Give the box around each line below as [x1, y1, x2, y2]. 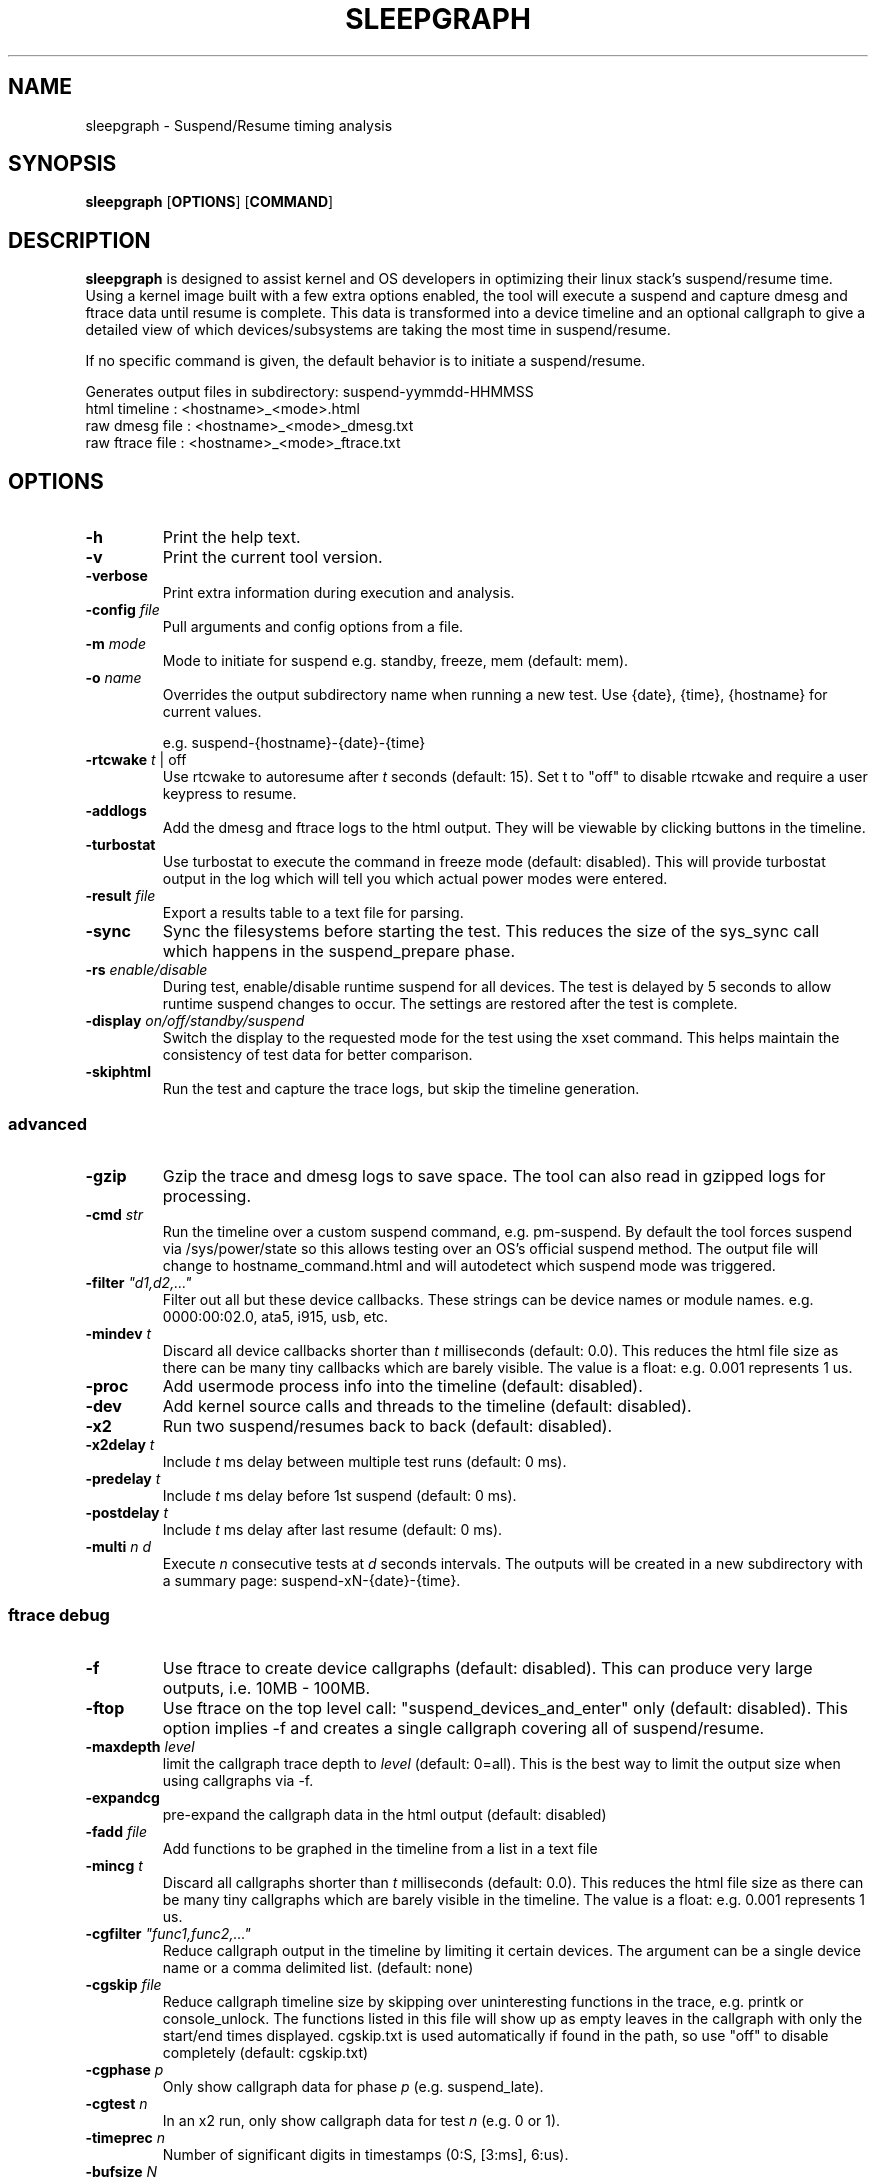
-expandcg [85, 1788, 160, 1806]
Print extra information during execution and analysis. [162, 584, 515, 602]
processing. [162, 1185, 252, 1206]
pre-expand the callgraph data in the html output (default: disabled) [162, 1805, 607, 1823]
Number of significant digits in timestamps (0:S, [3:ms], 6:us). [162, 2145, 569, 2163]
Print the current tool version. [162, 547, 383, 568]
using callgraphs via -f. [162, 1771, 314, 1789]
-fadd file [85, 1822, 148, 1840]
